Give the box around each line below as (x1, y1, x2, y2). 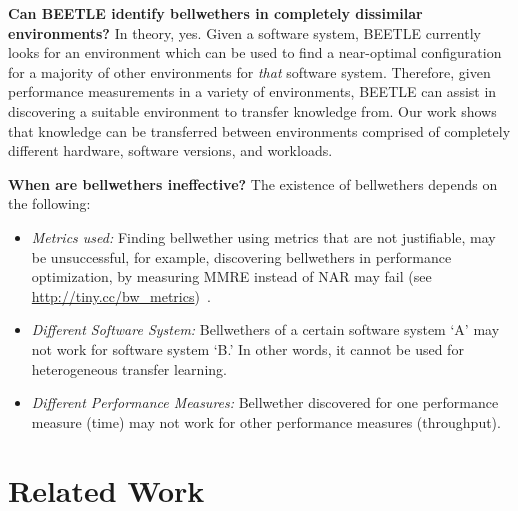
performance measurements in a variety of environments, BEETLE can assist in (8, 81, 497, 102)
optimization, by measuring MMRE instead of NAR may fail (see (31, 266, 432, 287)
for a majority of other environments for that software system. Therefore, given (8, 61, 491, 82)
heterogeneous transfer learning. (31, 358, 227, 379)
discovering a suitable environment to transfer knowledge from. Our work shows (8, 100, 497, 121)
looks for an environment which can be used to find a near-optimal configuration (8, 42, 502, 63)
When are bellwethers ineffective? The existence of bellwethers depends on (8, 173, 498, 194)
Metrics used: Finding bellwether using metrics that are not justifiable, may (31, 226, 496, 247)
